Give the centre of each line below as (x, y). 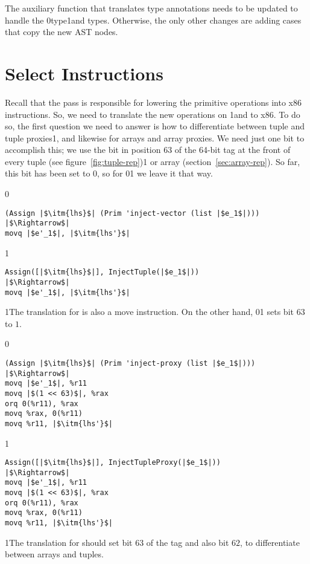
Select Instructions (84, 73)
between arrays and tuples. (54, 554)
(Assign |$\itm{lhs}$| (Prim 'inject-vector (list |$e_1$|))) (132, 213)
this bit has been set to (48, 173)
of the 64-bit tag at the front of (232, 150)
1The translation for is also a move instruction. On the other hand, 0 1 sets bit (149, 312)
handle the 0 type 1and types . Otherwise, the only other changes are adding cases (153, 20)
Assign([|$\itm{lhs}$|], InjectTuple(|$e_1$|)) (102, 272)
